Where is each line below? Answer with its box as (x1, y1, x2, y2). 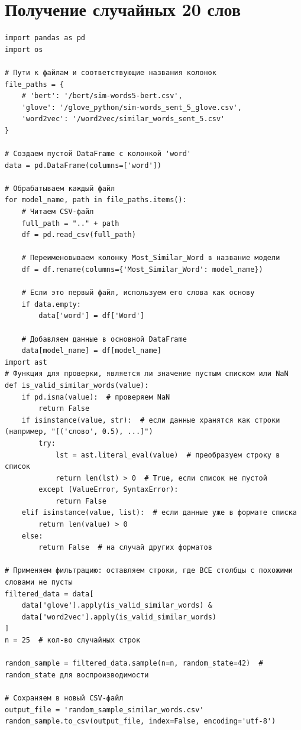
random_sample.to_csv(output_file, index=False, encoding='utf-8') (5, 717, 276, 726)
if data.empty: (21, 300, 81, 309)
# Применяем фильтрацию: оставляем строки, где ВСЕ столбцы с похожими (5, 566, 293, 575)
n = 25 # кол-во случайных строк (5, 636, 141, 644)
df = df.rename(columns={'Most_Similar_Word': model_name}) (21, 265, 263, 274)
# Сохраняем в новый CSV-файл (5, 693, 124, 702)
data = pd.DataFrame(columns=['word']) (5, 161, 161, 170)
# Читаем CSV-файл (21, 207, 94, 216)
